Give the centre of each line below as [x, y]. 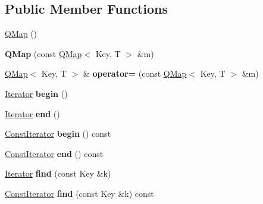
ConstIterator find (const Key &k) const [79, 193]
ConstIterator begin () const [58, 134]
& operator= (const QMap [135, 73]
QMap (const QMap [43, 53]
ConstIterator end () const [54, 153]
